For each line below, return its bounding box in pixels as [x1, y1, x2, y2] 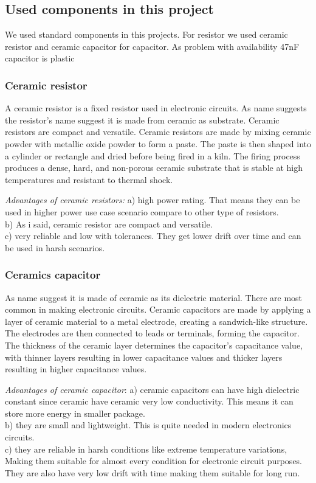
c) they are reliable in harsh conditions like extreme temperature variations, [5, 442, 287, 455]
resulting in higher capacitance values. [5, 363, 147, 375]
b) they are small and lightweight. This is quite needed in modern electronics [5, 419, 292, 431]
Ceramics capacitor [5, 267, 101, 282]
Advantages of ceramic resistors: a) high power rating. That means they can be [5, 193, 300, 206]
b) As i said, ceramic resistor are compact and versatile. [5, 217, 213, 230]
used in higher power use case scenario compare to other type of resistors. [5, 205, 279, 218]
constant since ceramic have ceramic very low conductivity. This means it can [5, 395, 294, 408]
